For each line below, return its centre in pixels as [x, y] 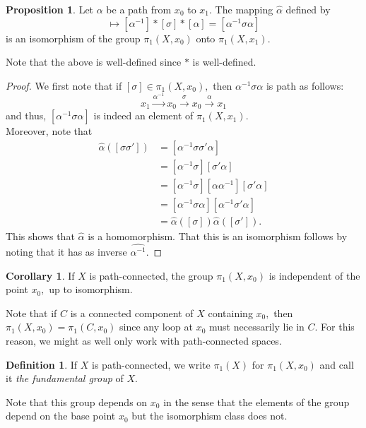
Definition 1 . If [42, 364]
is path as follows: [305, 85]
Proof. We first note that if [64, 85]
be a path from [139, 9]
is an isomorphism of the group [73, 38]
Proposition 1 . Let [50, 9]
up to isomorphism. [91, 289]
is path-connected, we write [151, 364]
